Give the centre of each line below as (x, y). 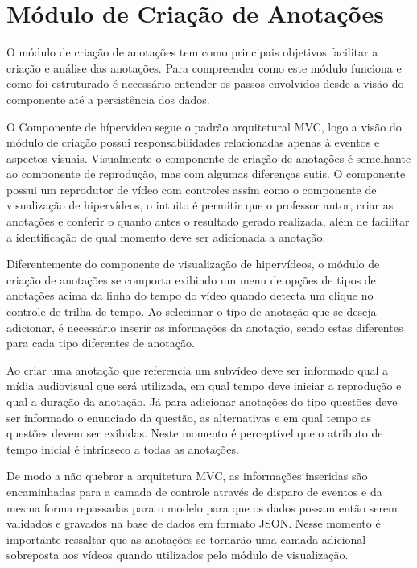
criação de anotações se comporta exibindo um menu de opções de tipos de (191, 279)
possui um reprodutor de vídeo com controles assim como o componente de (192, 189)
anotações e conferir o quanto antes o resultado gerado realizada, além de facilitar (208, 221)
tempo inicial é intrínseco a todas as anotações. (123, 448)
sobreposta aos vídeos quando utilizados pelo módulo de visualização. (178, 555)
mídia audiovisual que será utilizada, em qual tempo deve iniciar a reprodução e (204, 386)
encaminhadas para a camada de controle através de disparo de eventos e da (194, 491)
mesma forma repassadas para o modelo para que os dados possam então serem (202, 507)
